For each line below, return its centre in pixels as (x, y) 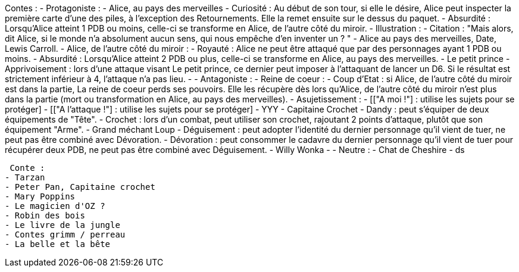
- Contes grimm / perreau (65, 235)
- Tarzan (25, 177)
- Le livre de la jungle (62, 225)
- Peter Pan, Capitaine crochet (80, 187)
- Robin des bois (45, 215)
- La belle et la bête (58, 244)
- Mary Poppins (40, 196)
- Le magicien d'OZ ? (55, 206)
